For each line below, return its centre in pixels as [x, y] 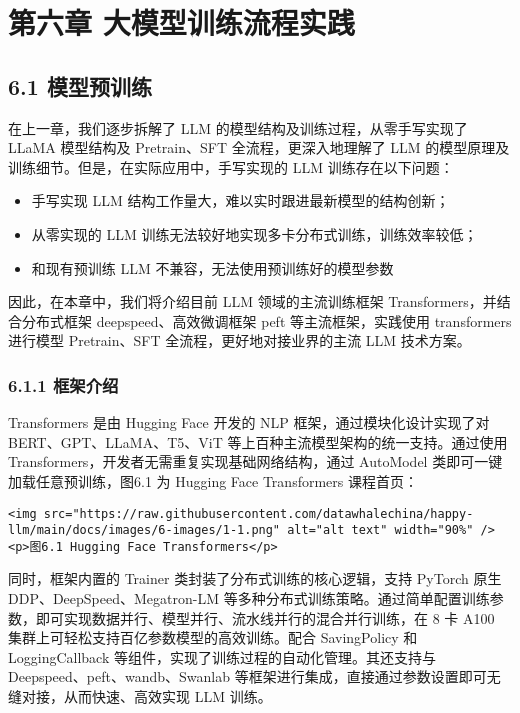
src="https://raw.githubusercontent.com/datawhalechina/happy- [258, 513]
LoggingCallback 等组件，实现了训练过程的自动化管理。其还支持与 [222, 656]
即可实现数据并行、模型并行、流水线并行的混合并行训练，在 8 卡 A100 [265, 617]
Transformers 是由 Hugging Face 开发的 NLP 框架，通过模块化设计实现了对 [249, 422]
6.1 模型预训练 [80, 85]
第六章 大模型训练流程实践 [181, 22]
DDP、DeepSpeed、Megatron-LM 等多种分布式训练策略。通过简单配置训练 [249, 598]
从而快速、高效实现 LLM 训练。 [167, 696]
